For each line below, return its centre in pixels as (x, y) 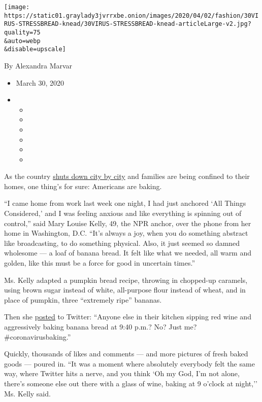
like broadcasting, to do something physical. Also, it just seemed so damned (122, 243)
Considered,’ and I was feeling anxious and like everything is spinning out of (123, 213)
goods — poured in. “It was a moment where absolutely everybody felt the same (129, 363)
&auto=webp (22, 41)
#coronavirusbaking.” (38, 336)
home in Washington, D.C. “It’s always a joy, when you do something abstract (126, 233)
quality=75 (22, 32)
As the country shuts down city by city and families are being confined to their (127, 176)
